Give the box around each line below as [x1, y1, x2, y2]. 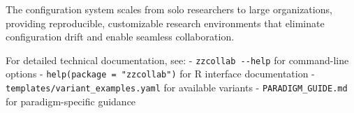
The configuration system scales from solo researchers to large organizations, [6, 2, 332, 16]
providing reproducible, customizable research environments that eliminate [6, 15, 325, 30]
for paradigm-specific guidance [6, 93, 136, 108]
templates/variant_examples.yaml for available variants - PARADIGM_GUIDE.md [6, 80, 348, 95]
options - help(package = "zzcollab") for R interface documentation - [6, 66, 315, 81]
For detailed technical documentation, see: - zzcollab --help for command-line [6, 52, 349, 67]
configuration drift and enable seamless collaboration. [6, 29, 235, 44]
